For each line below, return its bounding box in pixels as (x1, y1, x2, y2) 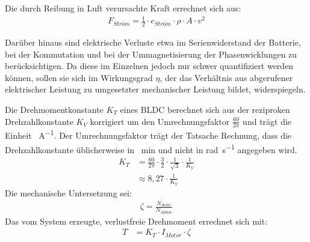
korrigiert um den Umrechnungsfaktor (90, 115, 230, 127)
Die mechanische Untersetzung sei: (5, 186, 132, 199)
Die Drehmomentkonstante (5, 103, 104, 115)
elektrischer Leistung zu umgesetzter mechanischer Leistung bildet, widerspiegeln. (5, 83, 306, 95)
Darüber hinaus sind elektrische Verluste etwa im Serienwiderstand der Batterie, (5, 35, 301, 48)
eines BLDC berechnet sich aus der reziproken (120, 103, 290, 115)
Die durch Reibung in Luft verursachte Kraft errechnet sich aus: (5, 2, 241, 14)
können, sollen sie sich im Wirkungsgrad (5, 71, 153, 83)
